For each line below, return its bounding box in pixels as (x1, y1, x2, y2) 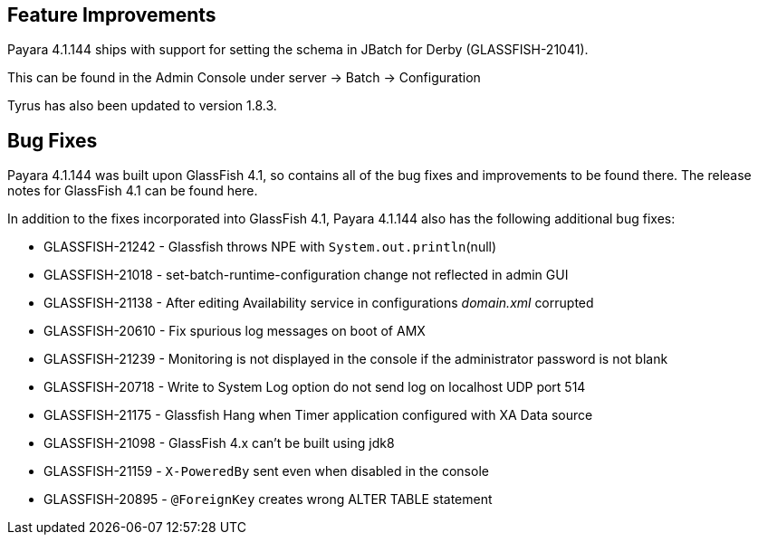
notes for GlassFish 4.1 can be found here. (7, 183, 258, 199)
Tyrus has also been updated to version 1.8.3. (7, 98, 277, 114)
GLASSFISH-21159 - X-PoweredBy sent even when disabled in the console (43, 463, 489, 480)
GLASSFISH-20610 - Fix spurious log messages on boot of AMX (43, 323, 426, 339)
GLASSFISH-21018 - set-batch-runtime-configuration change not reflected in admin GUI (43, 267, 569, 283)
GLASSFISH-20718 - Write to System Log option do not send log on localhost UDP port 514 (43, 379, 586, 395)
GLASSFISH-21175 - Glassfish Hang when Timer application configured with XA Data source (43, 407, 593, 423)
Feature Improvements (7, 4, 216, 26)
